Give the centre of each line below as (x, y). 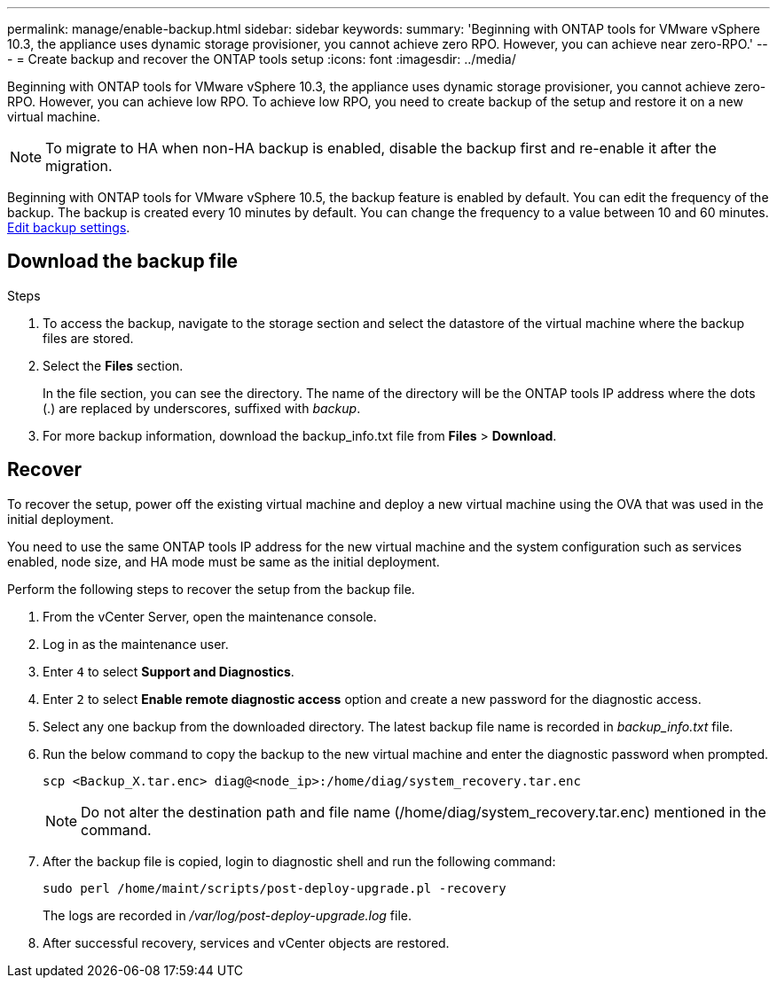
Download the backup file (123, 262)
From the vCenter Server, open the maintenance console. (210, 616)
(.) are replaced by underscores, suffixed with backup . (202, 408)
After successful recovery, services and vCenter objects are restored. (246, 942)
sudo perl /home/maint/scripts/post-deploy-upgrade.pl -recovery (275, 888)
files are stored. (88, 338)
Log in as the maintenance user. (136, 644)
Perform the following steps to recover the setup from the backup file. (211, 589)
